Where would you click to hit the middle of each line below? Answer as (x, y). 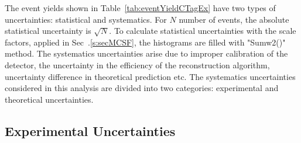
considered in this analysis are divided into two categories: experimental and (142, 88)
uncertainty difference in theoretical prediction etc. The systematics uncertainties (150, 76)
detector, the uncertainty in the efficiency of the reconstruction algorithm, (137, 64)
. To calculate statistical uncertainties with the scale (203, 31)
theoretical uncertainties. (49, 99)
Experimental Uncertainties (90, 130)
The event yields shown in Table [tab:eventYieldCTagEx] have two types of (140, 8)
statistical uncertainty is (48, 31)
